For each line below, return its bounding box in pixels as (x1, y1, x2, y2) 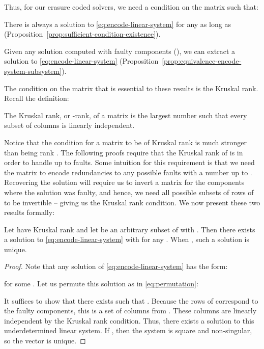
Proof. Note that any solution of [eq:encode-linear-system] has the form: (4, 261, 228, 272)
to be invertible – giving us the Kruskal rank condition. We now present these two (4, 197, 260, 207)
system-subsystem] (4, 65, 62, 76)
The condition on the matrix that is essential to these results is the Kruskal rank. (4, 83, 258, 93)
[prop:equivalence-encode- (162, 56, 242, 66)
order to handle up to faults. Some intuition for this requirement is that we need (4, 157, 255, 168)
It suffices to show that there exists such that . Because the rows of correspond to (4, 295, 258, 306)
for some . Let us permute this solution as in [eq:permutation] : (4, 278, 198, 289)
